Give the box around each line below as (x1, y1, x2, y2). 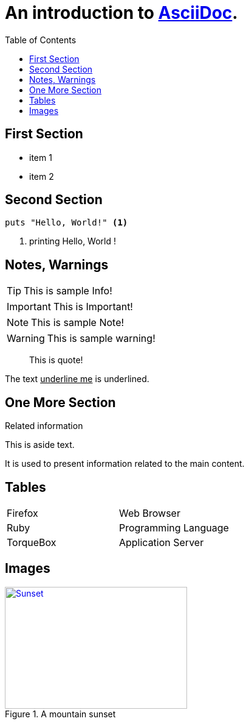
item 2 (29, 171, 54, 182)
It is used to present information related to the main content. (5, 458, 245, 469)
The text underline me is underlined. (5, 374, 149, 385)
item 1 (29, 152, 52, 163)
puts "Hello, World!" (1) (5, 218, 128, 228)
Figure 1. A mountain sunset (5, 708, 116, 719)
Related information (5, 421, 83, 431)
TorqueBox (7, 536, 56, 548)
